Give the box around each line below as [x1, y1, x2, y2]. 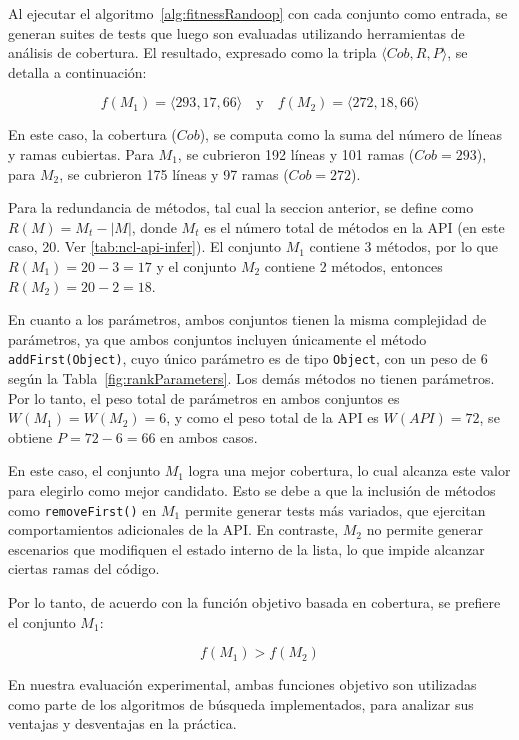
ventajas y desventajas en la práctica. [8, 713, 237, 734]
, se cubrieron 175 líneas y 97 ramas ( [59, 163, 289, 184]
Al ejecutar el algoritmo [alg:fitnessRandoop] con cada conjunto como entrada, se [8, 3, 508, 23]
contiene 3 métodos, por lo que [309, 236, 498, 257]
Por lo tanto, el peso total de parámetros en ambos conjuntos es [8, 387, 400, 408]
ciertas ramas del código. [8, 558, 160, 579]
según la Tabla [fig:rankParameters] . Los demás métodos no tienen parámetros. [8, 367, 495, 388]
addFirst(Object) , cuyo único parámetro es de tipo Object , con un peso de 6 [8, 348, 488, 369]
